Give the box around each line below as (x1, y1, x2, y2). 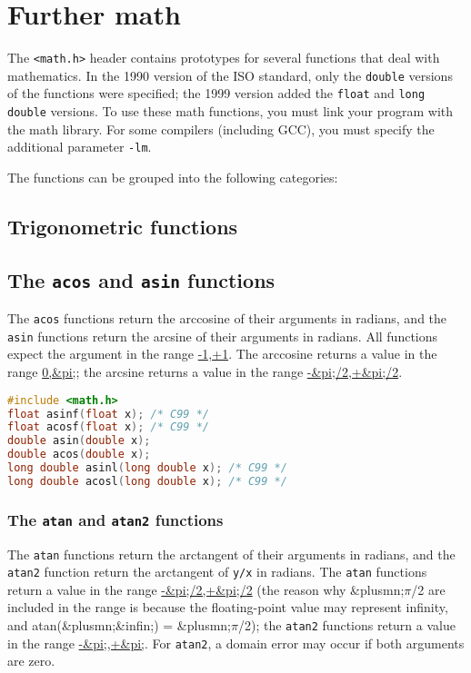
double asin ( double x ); (7, 434, 151, 448)
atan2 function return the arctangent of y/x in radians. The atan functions (7, 562, 427, 581)
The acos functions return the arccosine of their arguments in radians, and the (7, 309, 447, 328)
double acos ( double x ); (7, 448, 151, 461)
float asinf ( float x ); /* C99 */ (7, 407, 209, 421)
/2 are (411, 579, 446, 599)
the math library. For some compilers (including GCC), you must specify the (7, 119, 435, 138)
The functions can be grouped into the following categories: (7, 168, 338, 186)
